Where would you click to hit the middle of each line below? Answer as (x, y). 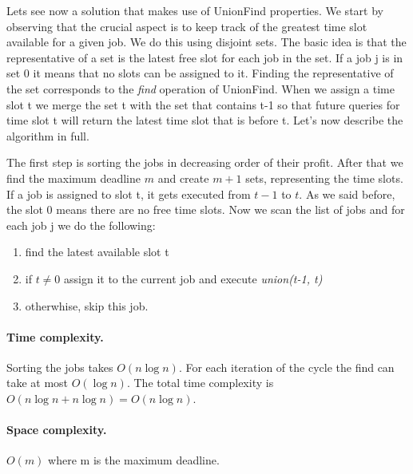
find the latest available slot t (97, 252)
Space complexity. (57, 430)
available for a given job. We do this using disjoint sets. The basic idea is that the (206, 42)
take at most (38, 383)
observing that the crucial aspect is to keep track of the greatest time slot (187, 26)
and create (183, 178)
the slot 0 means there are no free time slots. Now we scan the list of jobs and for (206, 209)
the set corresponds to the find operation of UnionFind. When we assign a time (201, 88)
